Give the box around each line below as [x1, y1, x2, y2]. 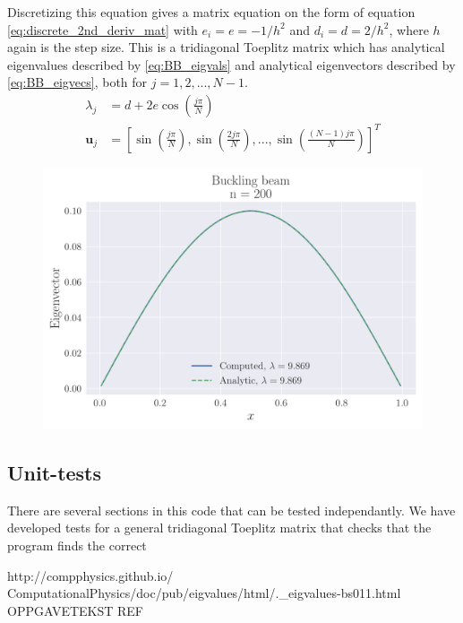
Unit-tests [7, 459, 102, 487]
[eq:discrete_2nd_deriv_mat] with [7, 20, 198, 39]
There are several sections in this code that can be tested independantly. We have [7, 500, 456, 519]
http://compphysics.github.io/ [7, 566, 174, 584]
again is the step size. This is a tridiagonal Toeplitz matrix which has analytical [7, 38, 445, 56]
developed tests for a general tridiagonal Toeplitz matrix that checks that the [7, 518, 432, 537]
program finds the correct [7, 536, 147, 555]
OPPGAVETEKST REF [7, 601, 143, 619]
